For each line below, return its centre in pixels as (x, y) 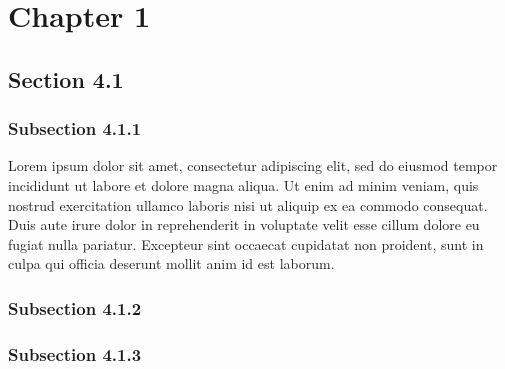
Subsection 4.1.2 (75, 307)
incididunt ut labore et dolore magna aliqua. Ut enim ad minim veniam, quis (243, 184)
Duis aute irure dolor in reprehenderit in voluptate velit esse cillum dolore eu (244, 224)
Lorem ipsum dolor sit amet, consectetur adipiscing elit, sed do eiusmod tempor (253, 165)
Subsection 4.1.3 (75, 353)
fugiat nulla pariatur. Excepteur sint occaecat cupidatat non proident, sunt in (246, 243)
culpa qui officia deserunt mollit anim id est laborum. (171, 263)
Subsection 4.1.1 (75, 128)
